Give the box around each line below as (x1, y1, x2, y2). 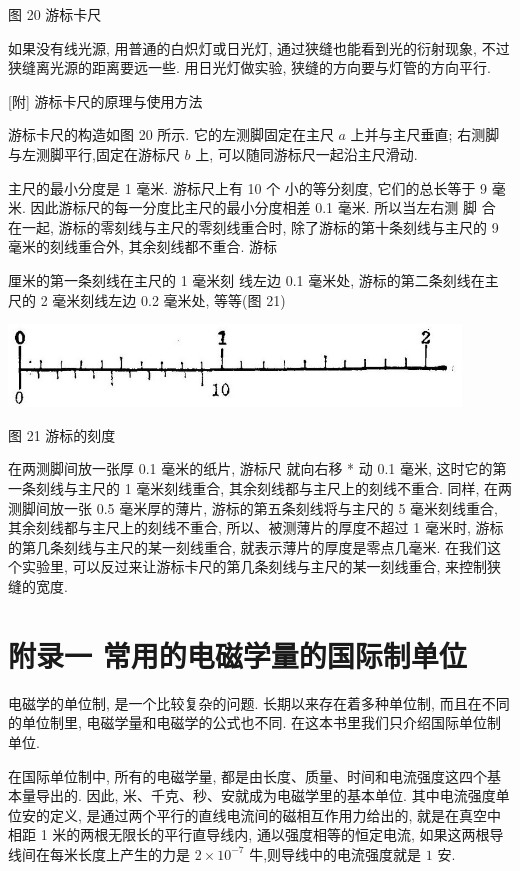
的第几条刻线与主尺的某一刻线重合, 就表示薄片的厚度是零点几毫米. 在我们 (8, 536, 488, 557)
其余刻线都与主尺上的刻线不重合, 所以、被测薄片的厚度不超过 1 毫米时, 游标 (8, 517, 504, 538)
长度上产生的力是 (77, 843, 190, 864)
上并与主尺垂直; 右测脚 (350, 124, 500, 145)
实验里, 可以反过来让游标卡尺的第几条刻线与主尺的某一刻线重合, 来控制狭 (21, 556, 502, 577)
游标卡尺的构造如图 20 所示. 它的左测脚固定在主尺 (8, 124, 334, 145)
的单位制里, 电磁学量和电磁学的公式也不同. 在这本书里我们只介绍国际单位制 (8, 712, 502, 733)
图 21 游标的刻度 (8, 424, 116, 445)
